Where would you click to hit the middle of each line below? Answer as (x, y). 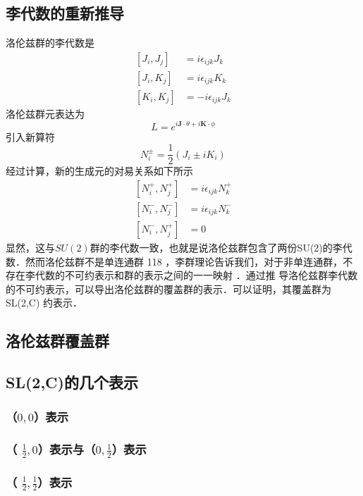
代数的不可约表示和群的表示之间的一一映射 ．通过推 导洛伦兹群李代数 (196, 275)
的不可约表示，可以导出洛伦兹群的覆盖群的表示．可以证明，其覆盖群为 (168, 289)
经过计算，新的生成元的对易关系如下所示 (99, 171)
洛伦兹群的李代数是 (50, 43)
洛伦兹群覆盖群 (57, 341)
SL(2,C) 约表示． (44, 303)
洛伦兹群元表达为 (45, 113)
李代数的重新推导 (65, 13)
